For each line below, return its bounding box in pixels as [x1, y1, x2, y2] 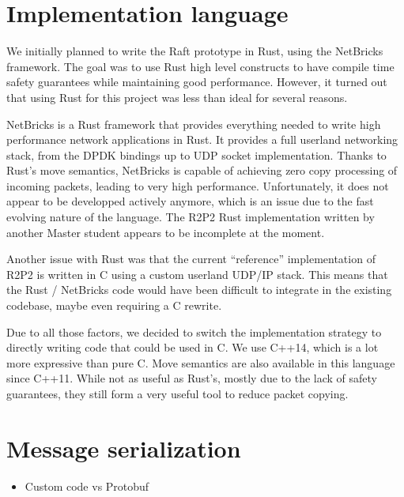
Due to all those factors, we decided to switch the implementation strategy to [6, 323, 382, 340]
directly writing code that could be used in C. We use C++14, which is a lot [6, 339, 379, 356]
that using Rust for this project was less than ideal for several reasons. [6, 88, 348, 105]
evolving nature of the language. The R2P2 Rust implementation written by [6, 209, 375, 225]
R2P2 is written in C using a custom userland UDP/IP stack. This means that [6, 265, 388, 282]
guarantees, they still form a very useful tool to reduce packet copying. [6, 386, 349, 401]
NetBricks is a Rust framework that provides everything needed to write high [6, 115, 381, 132]
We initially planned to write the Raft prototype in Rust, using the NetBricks [6, 43, 383, 59]
